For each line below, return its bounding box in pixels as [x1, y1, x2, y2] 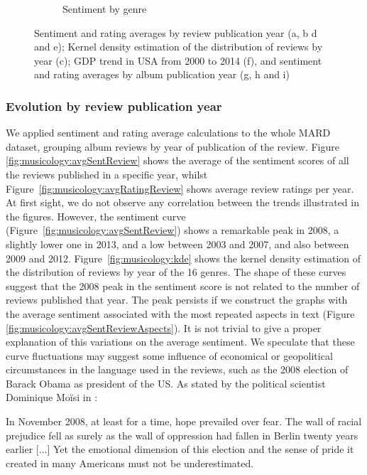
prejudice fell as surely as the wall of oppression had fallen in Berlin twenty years [6, 427, 358, 442]
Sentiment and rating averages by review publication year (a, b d [34, 25, 317, 40]
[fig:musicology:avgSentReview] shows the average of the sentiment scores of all [6, 153, 349, 168]
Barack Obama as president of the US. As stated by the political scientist [6, 375, 326, 390]
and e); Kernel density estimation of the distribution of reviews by [34, 39, 323, 54]
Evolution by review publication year [6, 97, 222, 114]
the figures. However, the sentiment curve [6, 208, 186, 223]
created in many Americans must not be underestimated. [6, 455, 254, 470]
